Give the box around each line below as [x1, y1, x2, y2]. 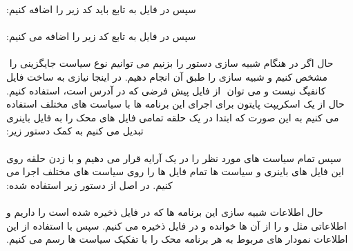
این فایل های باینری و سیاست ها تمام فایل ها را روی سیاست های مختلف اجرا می [6, 164, 344, 179]
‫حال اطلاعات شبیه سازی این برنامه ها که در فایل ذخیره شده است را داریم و [6, 204, 323, 219]
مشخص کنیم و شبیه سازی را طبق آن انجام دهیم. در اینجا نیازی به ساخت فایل [6, 69, 328, 83]
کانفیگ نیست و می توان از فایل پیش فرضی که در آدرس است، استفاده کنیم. [6, 83, 326, 97]
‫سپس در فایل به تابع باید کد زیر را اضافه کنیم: [6, 2, 196, 16]
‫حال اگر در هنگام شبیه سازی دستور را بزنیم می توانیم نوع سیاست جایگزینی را [9, 56, 334, 70]
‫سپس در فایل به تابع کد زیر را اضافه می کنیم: [6, 29, 196, 43]
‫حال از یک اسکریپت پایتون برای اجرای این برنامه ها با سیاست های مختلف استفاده [6, 97, 345, 111]
